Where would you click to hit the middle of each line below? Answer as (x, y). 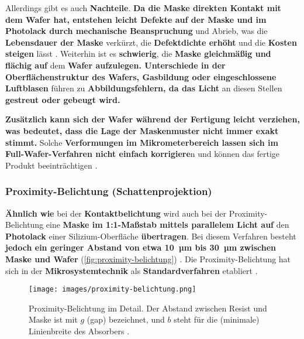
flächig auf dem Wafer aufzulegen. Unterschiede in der (115, 65)
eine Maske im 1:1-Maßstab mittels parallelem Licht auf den (167, 225)
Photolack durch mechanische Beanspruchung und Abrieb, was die (137, 31)
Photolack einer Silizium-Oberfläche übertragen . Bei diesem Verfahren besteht (151, 236)
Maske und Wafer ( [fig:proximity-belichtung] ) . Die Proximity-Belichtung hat (148, 258)
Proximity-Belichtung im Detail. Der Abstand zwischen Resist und (148, 308)
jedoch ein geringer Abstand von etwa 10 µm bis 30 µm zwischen (141, 247)
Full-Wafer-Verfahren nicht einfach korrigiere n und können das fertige (143, 154)
